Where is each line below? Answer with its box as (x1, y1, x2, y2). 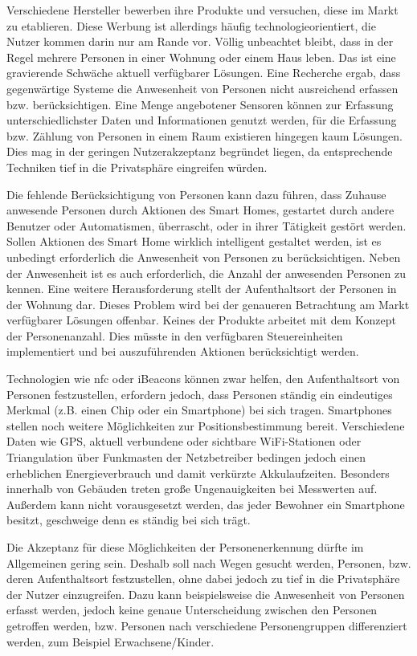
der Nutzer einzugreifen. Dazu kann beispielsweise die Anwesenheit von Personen (6, 585, 405, 602)
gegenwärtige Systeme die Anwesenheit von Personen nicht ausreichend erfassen (6, 79, 399, 96)
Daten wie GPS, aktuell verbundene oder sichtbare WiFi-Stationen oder (6, 433, 362, 450)
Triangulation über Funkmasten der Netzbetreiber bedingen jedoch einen (6, 449, 366, 466)
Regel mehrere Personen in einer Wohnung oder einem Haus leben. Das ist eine (6, 48, 396, 65)
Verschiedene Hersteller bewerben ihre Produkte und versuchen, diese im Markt (6, 2, 399, 18)
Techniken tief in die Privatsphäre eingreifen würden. (6, 158, 268, 175)
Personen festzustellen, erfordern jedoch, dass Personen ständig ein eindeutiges (6, 385, 393, 402)
